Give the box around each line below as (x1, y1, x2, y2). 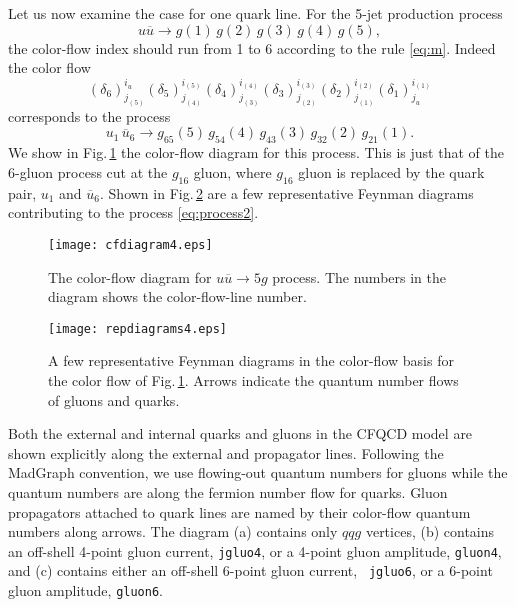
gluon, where (193, 161, 272, 182)
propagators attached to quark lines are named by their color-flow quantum (8, 501, 471, 522)
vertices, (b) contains (365, 521, 495, 542)
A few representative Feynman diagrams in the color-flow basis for (48, 350, 454, 371)
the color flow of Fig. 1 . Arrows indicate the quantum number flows (48, 369, 459, 390)
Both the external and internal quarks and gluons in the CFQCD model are (8, 423, 473, 444)
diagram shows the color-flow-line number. (48, 286, 307, 307)
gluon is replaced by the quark (298, 161, 485, 182)
